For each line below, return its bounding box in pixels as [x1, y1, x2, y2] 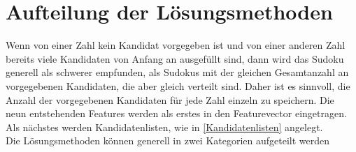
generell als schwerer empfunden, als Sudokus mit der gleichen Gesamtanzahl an [6, 65, 349, 79]
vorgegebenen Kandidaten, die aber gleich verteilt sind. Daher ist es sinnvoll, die [6, 78, 350, 93]
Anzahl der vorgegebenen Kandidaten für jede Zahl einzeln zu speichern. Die [6, 92, 334, 107]
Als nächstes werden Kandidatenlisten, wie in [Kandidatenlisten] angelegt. [6, 119, 323, 134]
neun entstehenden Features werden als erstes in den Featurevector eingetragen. [6, 106, 347, 121]
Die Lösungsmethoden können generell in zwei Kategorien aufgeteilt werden [6, 133, 330, 148]
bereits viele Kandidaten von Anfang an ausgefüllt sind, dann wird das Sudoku [6, 51, 344, 66]
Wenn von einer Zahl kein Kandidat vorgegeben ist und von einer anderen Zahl [6, 38, 346, 52]
